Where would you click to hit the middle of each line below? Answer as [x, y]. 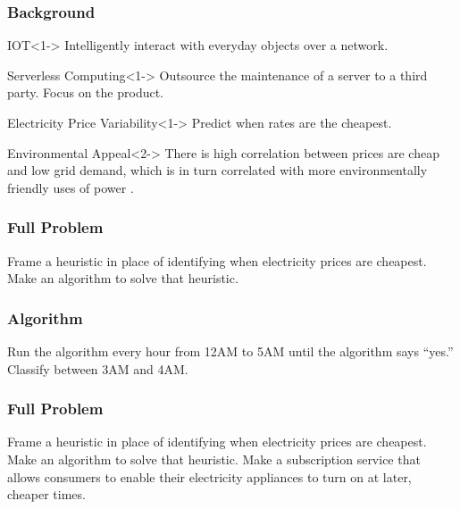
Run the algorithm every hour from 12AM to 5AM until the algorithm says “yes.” [230, 351]
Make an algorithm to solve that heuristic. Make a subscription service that [214, 459]
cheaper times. [46, 494]
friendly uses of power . [71, 187]
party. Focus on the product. [85, 92]
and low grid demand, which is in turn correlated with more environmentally [217, 170]
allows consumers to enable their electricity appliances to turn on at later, [209, 476]
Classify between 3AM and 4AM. [98, 368]
